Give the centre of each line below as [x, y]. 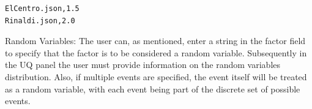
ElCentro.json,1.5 [42, 9]
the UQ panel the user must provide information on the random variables [143, 65]
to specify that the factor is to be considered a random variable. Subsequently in [156, 52]
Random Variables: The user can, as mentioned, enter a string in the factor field [155, 41]
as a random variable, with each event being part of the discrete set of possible [153, 88]
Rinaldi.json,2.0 [40, 21]
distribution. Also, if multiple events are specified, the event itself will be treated [156, 76]
